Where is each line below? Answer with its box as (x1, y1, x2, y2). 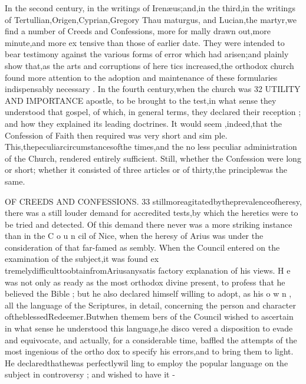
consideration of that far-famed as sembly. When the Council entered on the (5, 241, 280, 253)
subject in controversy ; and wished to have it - (5, 368, 175, 380)
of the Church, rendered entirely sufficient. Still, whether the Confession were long (5, 152, 301, 164)
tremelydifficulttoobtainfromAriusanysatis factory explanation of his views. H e (5, 264, 291, 277)
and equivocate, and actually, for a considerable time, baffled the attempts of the (5, 333, 297, 346)
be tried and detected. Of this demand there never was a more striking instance (5, 218, 292, 230)
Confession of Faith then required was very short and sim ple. (5, 129, 228, 141)
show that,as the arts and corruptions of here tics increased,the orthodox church (5, 59, 294, 71)
